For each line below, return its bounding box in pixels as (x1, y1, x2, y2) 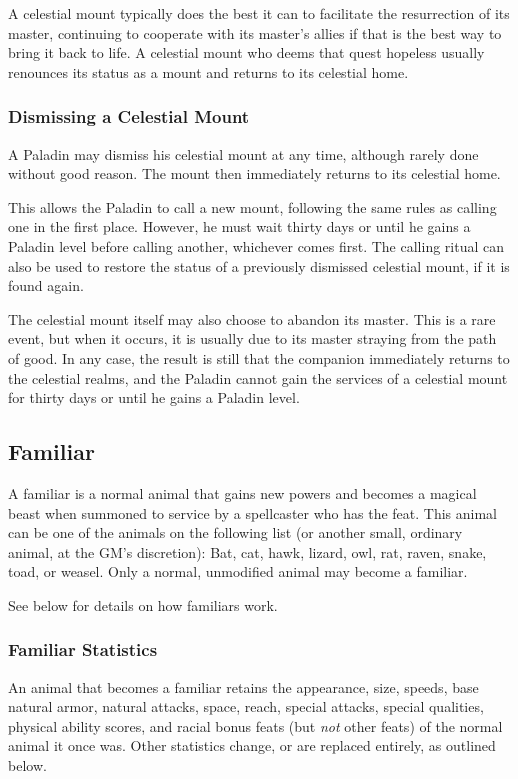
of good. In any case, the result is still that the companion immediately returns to (8, 347, 510, 368)
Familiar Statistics (8, 637, 158, 662)
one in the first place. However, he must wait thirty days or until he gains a (8, 216, 471, 237)
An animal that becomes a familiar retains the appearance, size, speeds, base (8, 676, 479, 697)
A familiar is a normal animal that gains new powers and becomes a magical (8, 482, 477, 503)
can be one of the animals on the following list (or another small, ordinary (8, 522, 463, 543)
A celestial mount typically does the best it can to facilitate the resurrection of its (8, 3, 510, 23)
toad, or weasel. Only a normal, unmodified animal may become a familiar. (8, 561, 468, 582)
